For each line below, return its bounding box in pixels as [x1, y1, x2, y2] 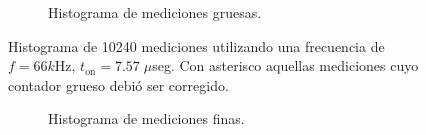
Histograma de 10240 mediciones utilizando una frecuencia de [8, 35, 385, 56]
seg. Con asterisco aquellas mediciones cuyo [152, 55, 419, 76]
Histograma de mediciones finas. [48, 108, 245, 129]
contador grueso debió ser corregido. [8, 74, 229, 95]
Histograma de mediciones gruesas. [48, 2, 262, 22]
